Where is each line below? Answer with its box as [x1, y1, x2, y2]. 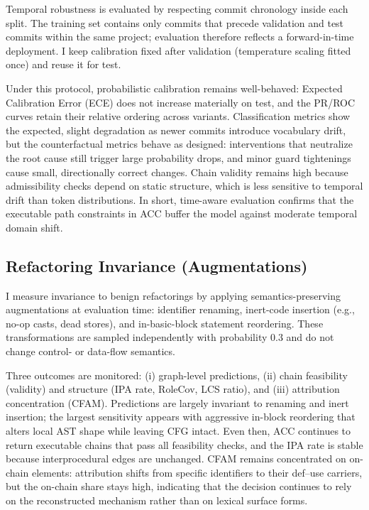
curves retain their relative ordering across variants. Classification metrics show [6, 109, 351, 124]
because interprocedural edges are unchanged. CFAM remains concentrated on [6, 451, 346, 466]
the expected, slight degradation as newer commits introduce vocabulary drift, [6, 122, 346, 137]
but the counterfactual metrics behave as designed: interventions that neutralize [6, 136, 353, 151]
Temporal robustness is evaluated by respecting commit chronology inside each [6, 1, 348, 16]
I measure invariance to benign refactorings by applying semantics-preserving [6, 288, 341, 303]
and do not [286, 330, 334, 344]
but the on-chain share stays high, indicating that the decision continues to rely [6, 479, 352, 494]
